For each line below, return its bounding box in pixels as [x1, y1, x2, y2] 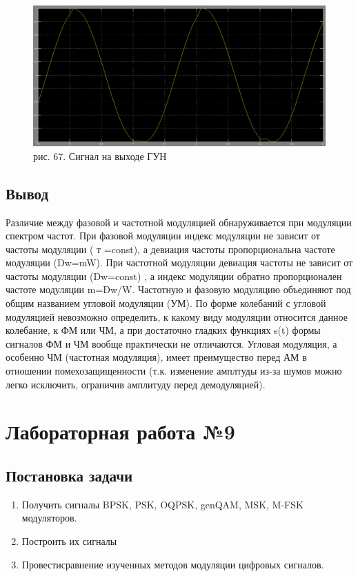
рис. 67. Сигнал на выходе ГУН [33, 148, 167, 163]
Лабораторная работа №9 [6, 417, 235, 446]
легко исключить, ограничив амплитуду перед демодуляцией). [6, 377, 266, 391]
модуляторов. [21, 510, 77, 525]
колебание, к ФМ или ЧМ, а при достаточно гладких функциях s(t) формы [6, 323, 321, 337]
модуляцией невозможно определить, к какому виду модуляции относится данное [6, 309, 348, 324]
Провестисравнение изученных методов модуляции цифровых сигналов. [21, 557, 324, 571]
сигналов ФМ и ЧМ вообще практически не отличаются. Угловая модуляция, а [6, 336, 337, 350]
